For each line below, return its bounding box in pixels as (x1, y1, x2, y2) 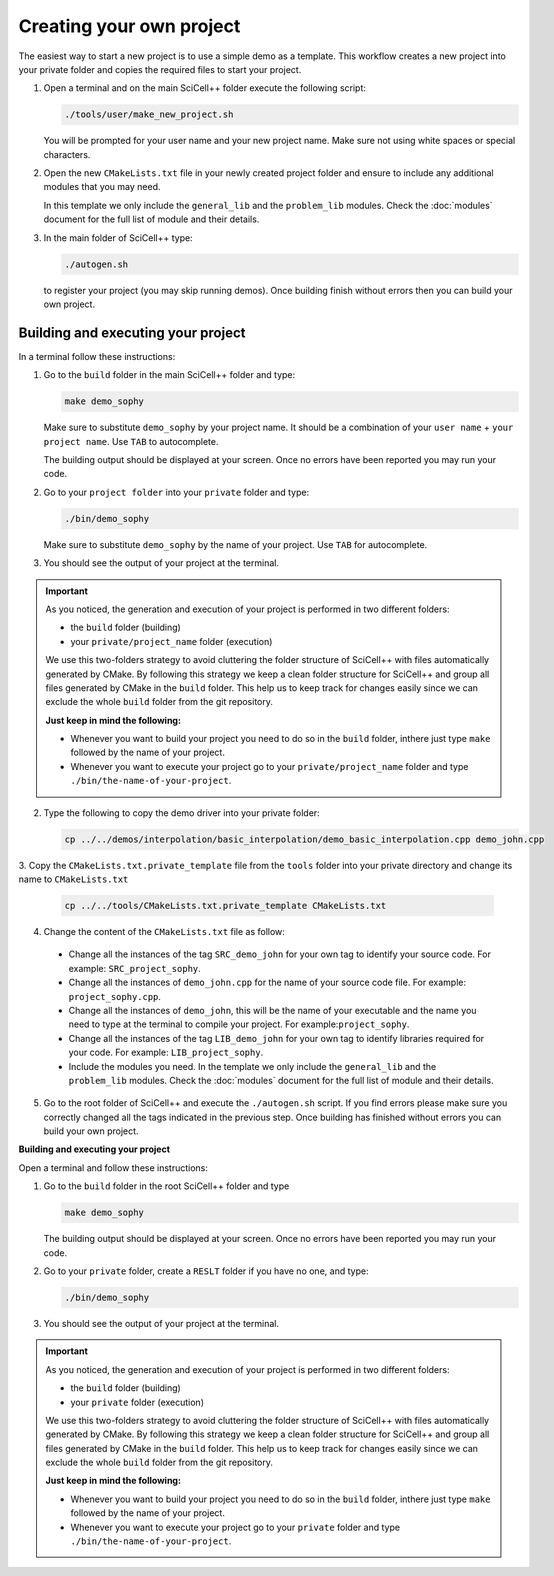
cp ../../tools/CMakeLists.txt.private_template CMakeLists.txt (64, 900, 387, 911)
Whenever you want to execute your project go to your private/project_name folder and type (70, 760, 469, 772)
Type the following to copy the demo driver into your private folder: (43, 806, 320, 819)
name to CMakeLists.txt (18, 873, 129, 885)
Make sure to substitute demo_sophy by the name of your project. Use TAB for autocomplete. (43, 538, 428, 550)
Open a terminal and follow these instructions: (18, 1161, 209, 1174)
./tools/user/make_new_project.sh (64, 109, 234, 120)
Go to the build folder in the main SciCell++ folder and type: (43, 369, 296, 381)
